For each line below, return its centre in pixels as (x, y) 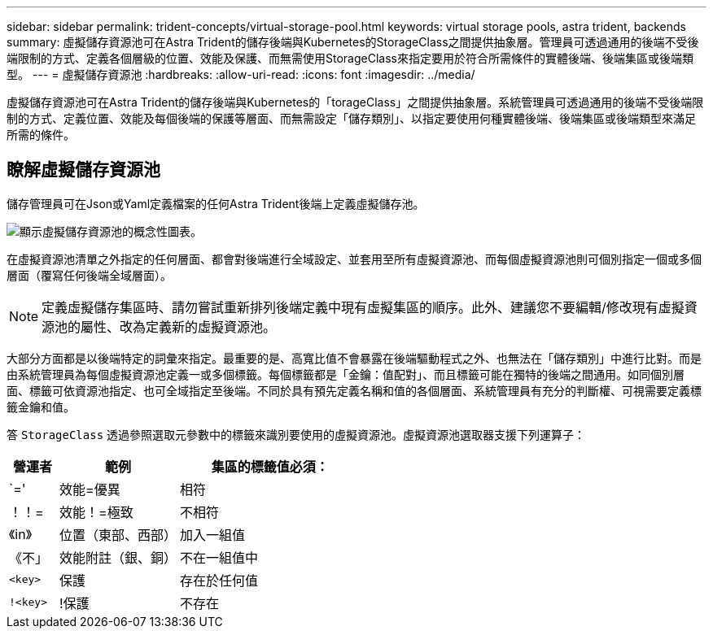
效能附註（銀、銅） (118, 557)
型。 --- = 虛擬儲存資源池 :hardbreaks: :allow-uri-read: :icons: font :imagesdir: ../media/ (241, 74)
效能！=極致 (96, 512)
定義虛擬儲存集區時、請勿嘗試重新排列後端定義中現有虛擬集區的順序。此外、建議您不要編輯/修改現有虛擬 (363, 307)
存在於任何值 (219, 580)
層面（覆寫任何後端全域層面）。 (89, 275)
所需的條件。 (41, 135)
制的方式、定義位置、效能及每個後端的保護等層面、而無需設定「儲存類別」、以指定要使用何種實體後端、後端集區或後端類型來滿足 (351, 118)
